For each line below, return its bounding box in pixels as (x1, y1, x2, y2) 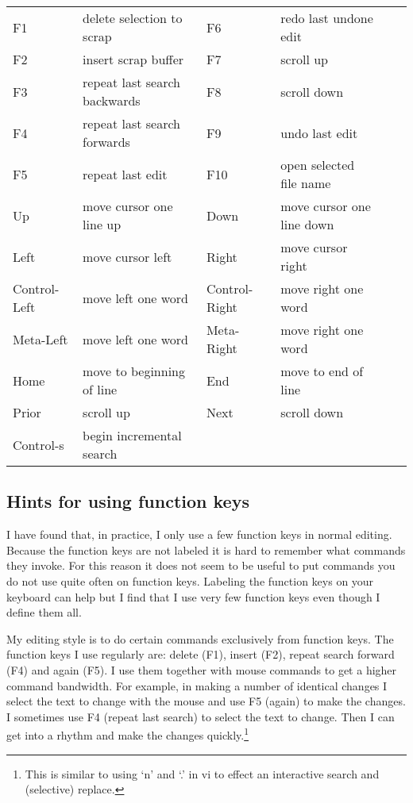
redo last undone (280, 9, 373, 27)
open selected (280, 156, 355, 174)
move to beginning (83, 362, 185, 380)
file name (280, 174, 331, 192)
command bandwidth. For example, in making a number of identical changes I (6, 677, 388, 693)
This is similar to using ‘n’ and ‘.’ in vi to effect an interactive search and (25, 765, 380, 782)
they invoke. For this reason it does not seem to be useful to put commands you (6, 557, 396, 574)
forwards (83, 133, 130, 151)
